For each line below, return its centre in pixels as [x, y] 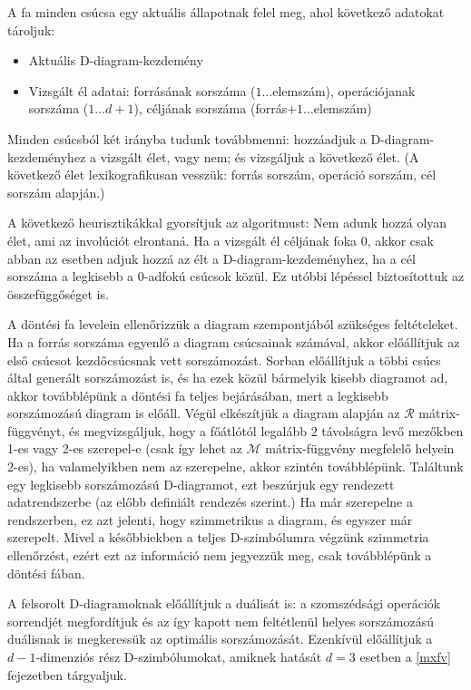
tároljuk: [31, 29]
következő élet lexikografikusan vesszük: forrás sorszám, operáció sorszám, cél [222, 175]
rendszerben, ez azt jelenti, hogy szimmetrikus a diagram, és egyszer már [210, 519]
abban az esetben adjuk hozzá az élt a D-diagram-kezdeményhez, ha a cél [211, 258]
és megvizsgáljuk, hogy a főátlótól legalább [188, 430]
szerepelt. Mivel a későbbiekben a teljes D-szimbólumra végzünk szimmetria [218, 537]
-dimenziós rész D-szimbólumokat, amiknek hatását [179, 656]
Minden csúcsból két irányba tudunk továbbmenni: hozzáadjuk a [187, 138]
